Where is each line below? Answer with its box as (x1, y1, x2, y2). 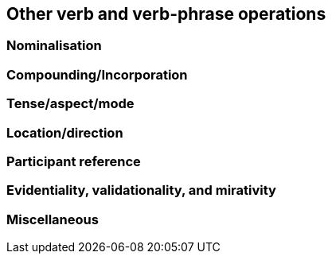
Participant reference (6, 153, 141, 169)
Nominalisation (6, 37, 102, 54)
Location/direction (6, 124, 123, 141)
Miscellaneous (6, 211, 99, 227)
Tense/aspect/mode (6, 95, 135, 112)
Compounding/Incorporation (6, 66, 188, 83)
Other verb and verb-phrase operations (6, 4, 326, 24)
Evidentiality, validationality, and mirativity (6, 182, 276, 199)
